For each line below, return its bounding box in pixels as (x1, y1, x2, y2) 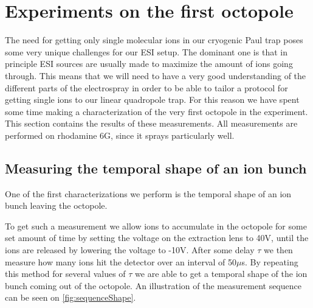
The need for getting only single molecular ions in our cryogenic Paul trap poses (5, 33, 303, 46)
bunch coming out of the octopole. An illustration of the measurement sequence (5, 279, 301, 292)
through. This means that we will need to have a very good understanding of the (5, 69, 306, 82)
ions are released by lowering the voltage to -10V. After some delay (5, 243, 255, 256)
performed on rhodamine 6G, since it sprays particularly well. (5, 128, 235, 141)
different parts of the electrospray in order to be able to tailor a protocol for (5, 81, 288, 94)
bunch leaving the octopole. (5, 199, 108, 212)
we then (264, 243, 293, 256)
